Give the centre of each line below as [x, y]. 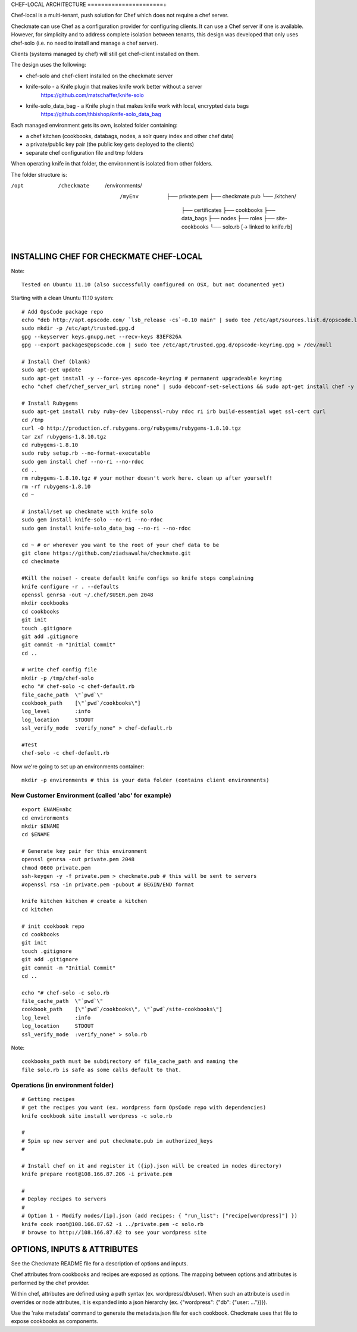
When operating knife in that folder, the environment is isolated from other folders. [112, 164]
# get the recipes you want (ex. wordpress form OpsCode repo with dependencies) [144, 1108]
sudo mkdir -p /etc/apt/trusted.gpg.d [78, 328]
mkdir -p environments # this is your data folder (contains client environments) [145, 780]
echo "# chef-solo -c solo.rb [66, 993]
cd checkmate [40, 562]
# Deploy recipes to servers [64, 1199]
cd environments [45, 818]
